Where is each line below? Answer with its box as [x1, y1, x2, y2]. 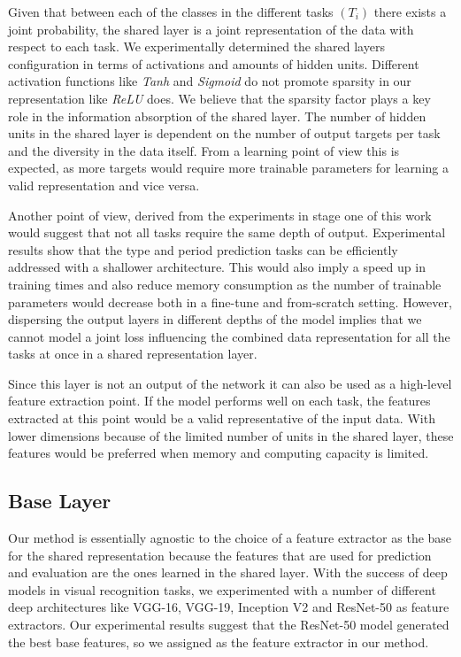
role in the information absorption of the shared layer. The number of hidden [8, 106, 426, 125]
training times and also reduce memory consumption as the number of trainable [8, 274, 442, 293]
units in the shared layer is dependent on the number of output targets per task [8, 124, 441, 143]
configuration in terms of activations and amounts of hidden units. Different [8, 54, 419, 73]
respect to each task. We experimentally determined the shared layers [8, 37, 385, 56]
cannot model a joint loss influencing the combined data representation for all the [8, 327, 450, 345]
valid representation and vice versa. [8, 175, 200, 194]
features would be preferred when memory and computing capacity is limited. [8, 444, 429, 462]
